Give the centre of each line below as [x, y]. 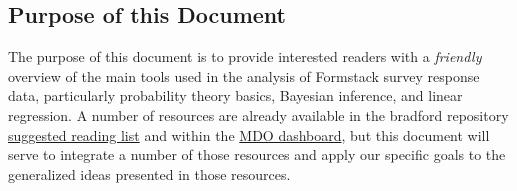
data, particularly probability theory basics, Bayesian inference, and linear [235, 95]
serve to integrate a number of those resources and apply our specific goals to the [257, 154]
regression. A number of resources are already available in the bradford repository [258, 114]
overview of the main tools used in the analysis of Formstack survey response [244, 75]
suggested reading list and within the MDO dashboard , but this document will [249, 134]
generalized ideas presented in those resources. [149, 173]
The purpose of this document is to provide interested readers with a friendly [245, 56]
